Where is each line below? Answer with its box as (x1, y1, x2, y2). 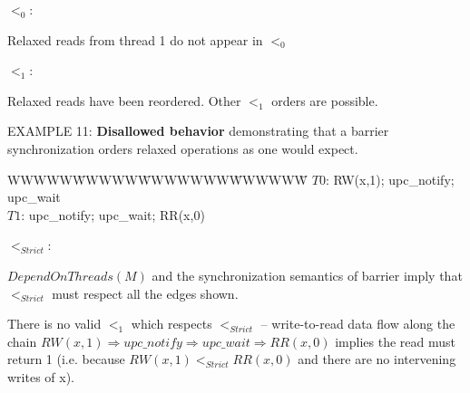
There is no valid (7, 314, 102, 333)
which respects (131, 314, 212, 333)
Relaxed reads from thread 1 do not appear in (7, 30, 263, 49)
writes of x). (7, 367, 75, 386)
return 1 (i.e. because (7, 350, 125, 369)
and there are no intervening (298, 350, 456, 369)
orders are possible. (271, 91, 378, 110)
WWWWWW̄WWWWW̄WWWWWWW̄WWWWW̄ (7, 169, 308, 188)
